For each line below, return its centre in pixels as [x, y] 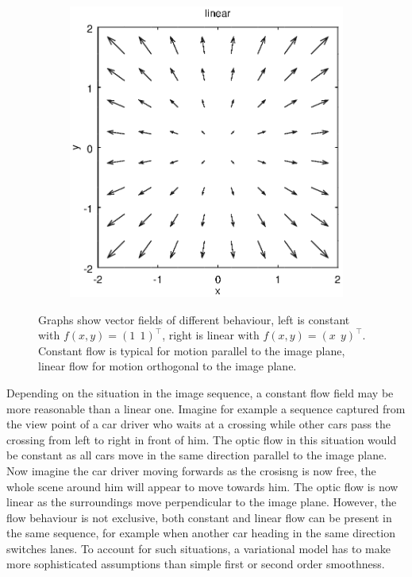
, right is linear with [211, 335]
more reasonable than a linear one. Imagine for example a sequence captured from [206, 408]
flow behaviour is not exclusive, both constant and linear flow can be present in [199, 517]
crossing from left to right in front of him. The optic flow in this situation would [202, 439]
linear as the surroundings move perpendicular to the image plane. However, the [202, 502]
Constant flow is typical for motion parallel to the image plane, [192, 350]
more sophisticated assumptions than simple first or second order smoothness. [196, 564]
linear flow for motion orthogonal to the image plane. [167, 366]
